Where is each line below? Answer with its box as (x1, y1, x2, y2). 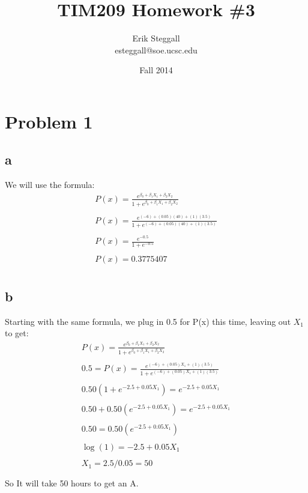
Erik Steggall (132, 32, 180, 44)
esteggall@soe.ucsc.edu (115, 43, 198, 56)
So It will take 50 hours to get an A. (5, 477, 139, 489)
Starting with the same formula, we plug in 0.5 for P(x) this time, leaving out (5, 315, 291, 327)
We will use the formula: (5, 178, 95, 191)
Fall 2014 (139, 64, 173, 76)
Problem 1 (5, 109, 93, 133)
